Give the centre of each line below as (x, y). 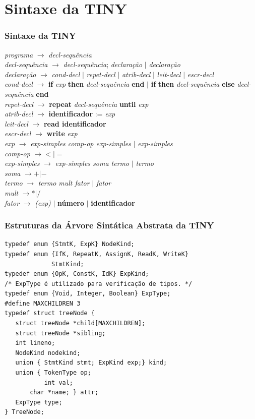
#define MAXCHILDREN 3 (43, 303)
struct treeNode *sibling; (60, 333)
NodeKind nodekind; (48, 353)
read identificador (75, 123)
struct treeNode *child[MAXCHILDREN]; (80, 323)
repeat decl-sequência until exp (99, 104)
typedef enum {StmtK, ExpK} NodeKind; (70, 244)
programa (19, 54)
